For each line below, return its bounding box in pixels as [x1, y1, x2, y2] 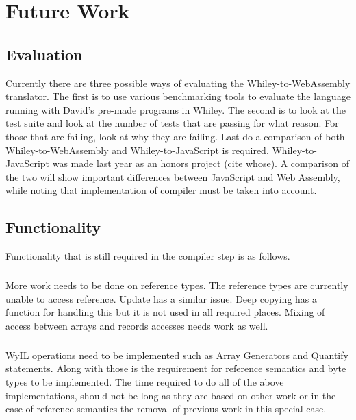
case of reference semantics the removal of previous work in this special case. [5, 402, 327, 416]
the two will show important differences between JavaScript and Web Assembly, [5, 169, 340, 184]
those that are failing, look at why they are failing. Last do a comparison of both [5, 129, 345, 143]
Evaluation [5, 43, 83, 64]
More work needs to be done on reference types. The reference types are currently [5, 278, 348, 293]
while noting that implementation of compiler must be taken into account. [5, 183, 317, 197]
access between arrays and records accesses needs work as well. [5, 318, 268, 332]
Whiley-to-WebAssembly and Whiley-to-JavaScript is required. [5, 143, 269, 157]
